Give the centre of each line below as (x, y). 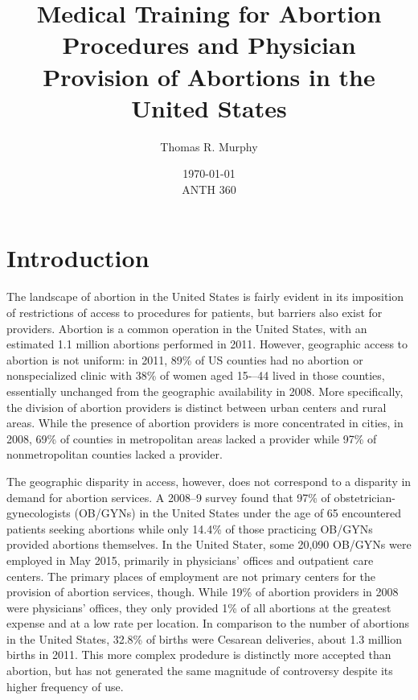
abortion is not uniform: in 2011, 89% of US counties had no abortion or (185, 359)
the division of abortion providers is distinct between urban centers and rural (197, 407)
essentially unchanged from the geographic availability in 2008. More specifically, (205, 391)
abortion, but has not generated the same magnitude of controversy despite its (200, 671)
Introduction (78, 258)
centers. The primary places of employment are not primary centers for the (191, 576)
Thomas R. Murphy (209, 146)
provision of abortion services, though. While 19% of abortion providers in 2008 (203, 592)
